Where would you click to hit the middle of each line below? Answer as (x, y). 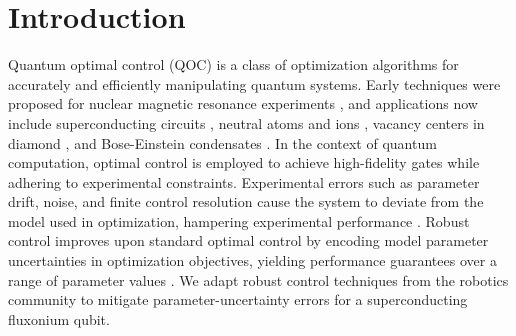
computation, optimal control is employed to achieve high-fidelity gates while (244, 162)
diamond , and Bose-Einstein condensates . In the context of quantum (222, 142)
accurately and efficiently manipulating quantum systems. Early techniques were (254, 83)
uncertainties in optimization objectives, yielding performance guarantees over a (252, 260)
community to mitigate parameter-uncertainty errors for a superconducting (238, 299)
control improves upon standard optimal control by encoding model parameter (248, 240)
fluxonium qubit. (59, 318)
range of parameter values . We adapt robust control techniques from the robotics (258, 279)
